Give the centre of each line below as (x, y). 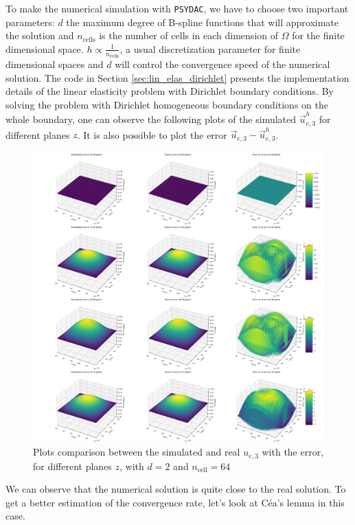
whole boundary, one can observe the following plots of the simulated (151, 119)
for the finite (318, 35)
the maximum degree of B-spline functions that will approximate (203, 22)
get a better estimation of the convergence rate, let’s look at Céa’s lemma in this (175, 502)
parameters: (30, 22)
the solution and (40, 35)
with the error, (293, 452)
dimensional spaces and (55, 64)
